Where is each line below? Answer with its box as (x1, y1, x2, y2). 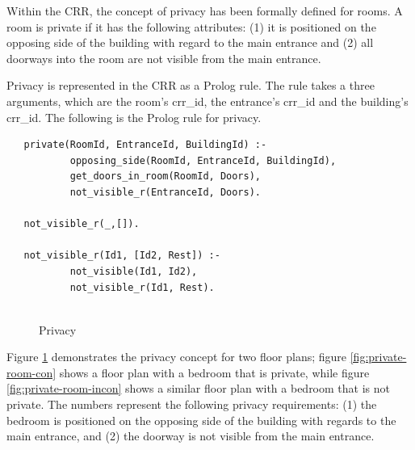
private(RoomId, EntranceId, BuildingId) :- (23, 139, 267, 151)
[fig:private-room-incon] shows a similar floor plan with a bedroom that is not (6, 380, 390, 397)
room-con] (6, 364, 57, 381)
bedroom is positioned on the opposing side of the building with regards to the (6, 411, 396, 428)
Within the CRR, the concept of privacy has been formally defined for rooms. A (6, 2, 403, 19)
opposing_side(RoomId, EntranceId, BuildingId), (69, 154, 337, 166)
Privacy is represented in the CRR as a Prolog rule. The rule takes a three (6, 77, 375, 94)
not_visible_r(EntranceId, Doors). (69, 186, 261, 198)
